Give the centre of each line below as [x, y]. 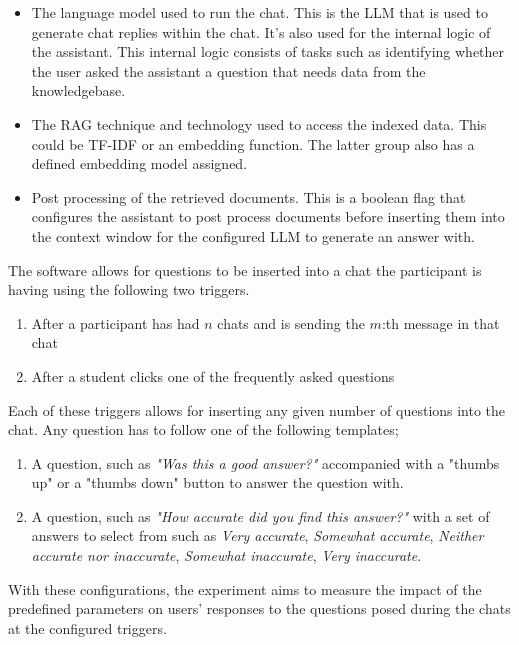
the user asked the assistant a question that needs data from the [228, 70]
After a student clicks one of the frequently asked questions [213, 375]
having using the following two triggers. [129, 289]
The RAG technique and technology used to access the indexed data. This [259, 123]
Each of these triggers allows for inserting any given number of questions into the [257, 409]
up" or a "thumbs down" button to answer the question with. [217, 482]
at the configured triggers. [87, 627]
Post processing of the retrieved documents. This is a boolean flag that [248, 196]
